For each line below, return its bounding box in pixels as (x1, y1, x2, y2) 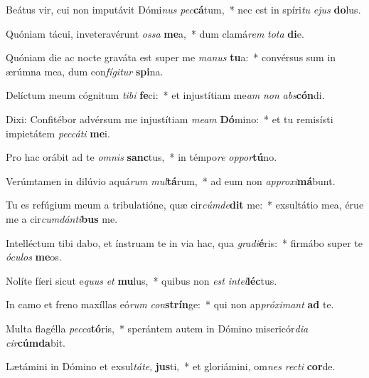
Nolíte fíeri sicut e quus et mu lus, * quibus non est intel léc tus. (6, 273, 277, 288)
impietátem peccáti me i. (6, 125, 110, 140)
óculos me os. (6, 249, 62, 264)
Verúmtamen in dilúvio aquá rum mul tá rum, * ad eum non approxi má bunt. (6, 173, 336, 188)
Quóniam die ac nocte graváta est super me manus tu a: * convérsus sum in (6, 50, 336, 65)
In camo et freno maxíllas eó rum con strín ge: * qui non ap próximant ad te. (6, 297, 334, 312)
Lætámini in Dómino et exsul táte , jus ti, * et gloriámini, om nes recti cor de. (6, 359, 336, 374)
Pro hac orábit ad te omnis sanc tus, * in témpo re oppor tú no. (6, 149, 277, 164)
